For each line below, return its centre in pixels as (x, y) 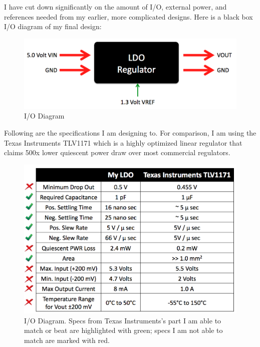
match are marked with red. (67, 340)
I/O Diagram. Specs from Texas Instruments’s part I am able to (123, 320)
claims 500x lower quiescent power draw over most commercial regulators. (117, 152)
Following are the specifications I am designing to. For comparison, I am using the (130, 132)
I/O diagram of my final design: (53, 26)
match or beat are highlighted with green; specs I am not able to (123, 330)
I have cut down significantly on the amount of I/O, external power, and (115, 7)
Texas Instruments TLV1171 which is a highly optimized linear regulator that (123, 142)
